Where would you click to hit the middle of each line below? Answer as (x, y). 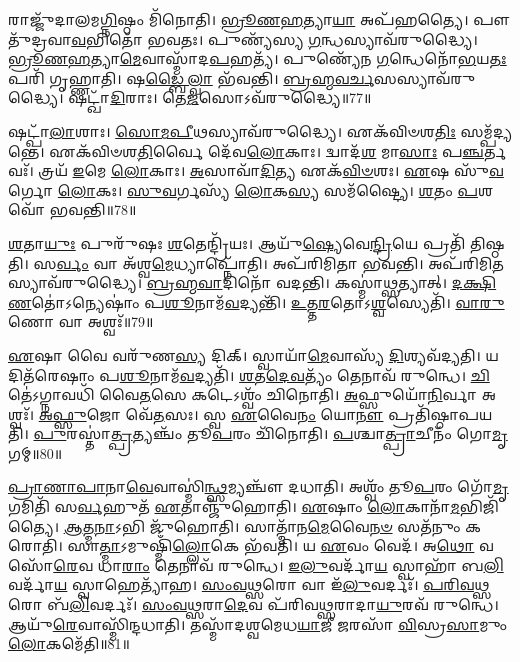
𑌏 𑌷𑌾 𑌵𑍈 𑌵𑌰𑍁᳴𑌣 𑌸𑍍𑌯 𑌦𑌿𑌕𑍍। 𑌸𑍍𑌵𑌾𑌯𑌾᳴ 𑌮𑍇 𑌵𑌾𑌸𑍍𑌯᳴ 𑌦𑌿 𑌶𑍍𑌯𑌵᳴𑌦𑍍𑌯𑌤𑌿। (244, 354)
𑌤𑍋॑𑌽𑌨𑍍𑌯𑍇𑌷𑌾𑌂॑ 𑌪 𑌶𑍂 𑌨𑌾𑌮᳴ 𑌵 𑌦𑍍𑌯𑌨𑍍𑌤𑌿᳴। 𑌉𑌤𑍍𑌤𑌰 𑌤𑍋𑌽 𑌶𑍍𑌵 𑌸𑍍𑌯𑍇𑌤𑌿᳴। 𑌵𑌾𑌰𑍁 (268, 301)
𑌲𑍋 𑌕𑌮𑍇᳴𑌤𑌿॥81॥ (69, 643)
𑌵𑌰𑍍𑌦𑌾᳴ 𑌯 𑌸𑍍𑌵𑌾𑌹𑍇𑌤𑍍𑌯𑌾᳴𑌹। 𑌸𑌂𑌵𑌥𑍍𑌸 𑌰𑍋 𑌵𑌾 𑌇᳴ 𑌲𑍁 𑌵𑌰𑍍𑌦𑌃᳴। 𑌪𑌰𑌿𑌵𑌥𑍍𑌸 (249, 584)
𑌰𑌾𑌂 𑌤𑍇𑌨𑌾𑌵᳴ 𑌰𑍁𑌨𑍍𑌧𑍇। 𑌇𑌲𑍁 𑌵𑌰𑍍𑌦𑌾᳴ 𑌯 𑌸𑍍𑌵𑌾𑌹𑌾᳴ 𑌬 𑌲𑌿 (313, 564)
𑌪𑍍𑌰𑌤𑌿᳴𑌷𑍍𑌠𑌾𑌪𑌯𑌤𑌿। (440, 413)
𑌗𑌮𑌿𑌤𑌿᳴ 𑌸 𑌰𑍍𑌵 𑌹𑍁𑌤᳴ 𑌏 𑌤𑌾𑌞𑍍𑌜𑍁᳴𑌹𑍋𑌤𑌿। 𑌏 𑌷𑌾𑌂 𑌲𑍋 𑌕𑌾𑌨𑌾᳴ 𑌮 (234, 506)
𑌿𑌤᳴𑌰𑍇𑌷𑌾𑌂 (51, 374)
